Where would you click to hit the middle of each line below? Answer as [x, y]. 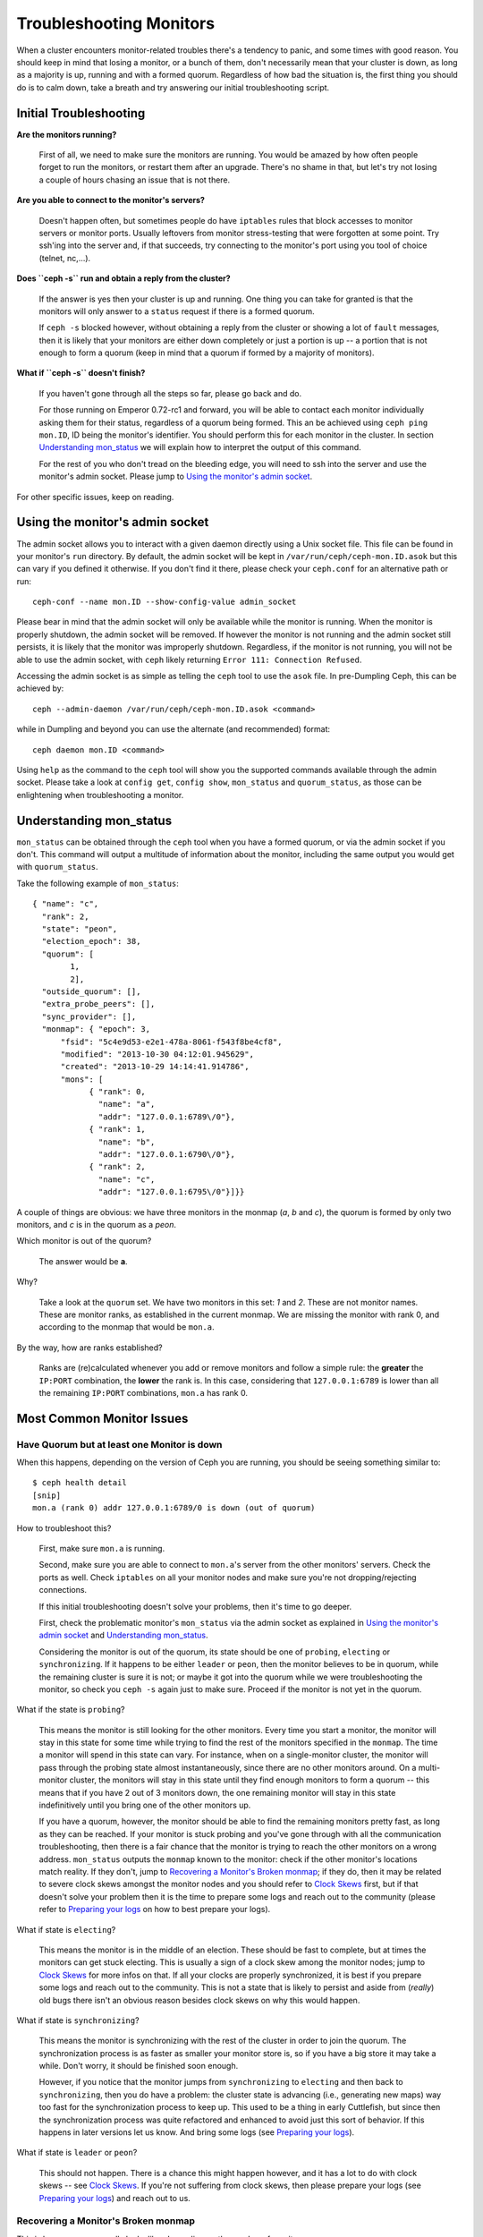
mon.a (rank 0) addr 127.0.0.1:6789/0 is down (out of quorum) [174, 1508]
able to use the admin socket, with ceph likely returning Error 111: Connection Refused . [189, 659]
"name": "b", [127, 1142]
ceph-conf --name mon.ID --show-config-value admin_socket [165, 602]
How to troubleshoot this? [64, 1528]
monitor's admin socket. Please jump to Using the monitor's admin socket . [176, 476]
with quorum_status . [57, 867]
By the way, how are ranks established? [89, 1348]
